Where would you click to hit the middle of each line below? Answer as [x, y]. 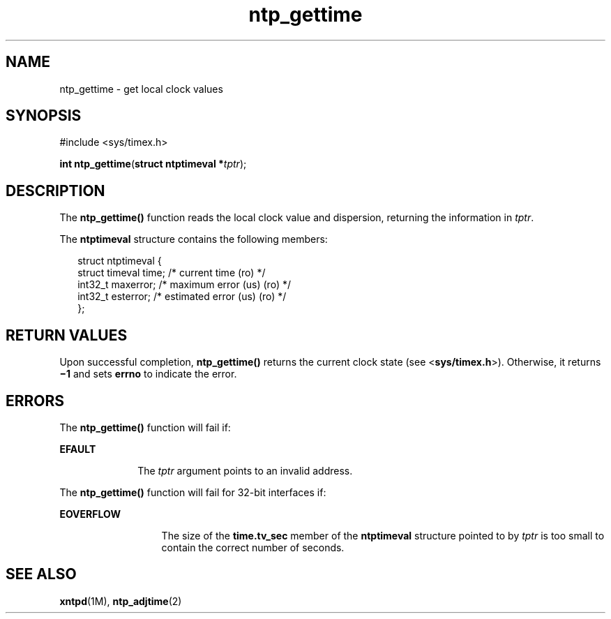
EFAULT [78, 449]
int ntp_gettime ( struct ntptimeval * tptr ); [153, 164]
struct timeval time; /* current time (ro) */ [172, 273]
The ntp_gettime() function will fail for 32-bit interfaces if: [193, 492]
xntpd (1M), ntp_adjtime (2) [121, 601]
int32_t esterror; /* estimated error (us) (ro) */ [182, 297]
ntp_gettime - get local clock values [141, 89]
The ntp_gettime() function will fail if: [145, 427]
